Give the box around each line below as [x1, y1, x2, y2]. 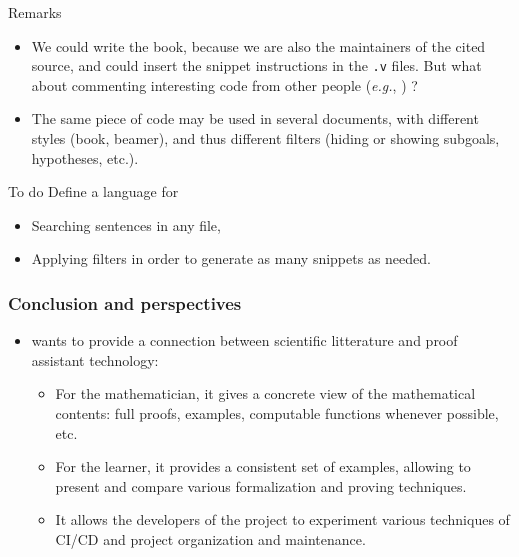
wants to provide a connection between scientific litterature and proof [31, 330, 458, 351]
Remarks [8, 2, 62, 22]
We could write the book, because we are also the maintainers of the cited [31, 35, 486, 56]
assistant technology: [31, 349, 159, 370]
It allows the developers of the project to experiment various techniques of [55, 509, 510, 530]
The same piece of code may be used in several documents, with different [31, 108, 479, 129]
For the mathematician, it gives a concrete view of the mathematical [55, 383, 476, 404]
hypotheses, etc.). [31, 147, 139, 168]
